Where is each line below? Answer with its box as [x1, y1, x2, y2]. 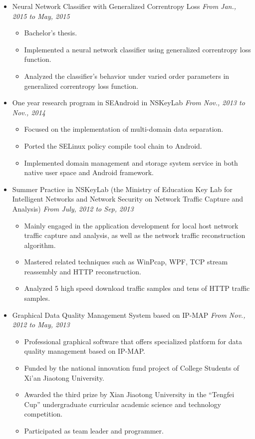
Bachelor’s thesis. [24, 27, 77, 38]
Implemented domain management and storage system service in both [24, 157, 238, 168]
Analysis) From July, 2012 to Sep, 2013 [12, 203, 134, 214]
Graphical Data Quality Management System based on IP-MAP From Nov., [12, 309, 246, 320]
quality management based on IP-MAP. [24, 346, 145, 356]
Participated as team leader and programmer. [24, 426, 164, 436]
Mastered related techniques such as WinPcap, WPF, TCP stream [24, 256, 228, 267]
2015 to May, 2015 [12, 10, 70, 21]
